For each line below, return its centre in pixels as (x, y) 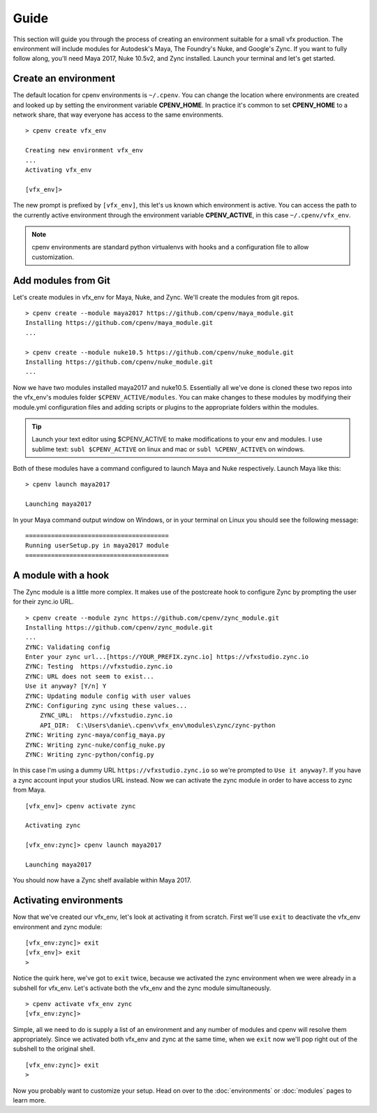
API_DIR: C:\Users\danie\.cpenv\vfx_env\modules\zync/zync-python (157, 725)
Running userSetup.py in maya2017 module (97, 546)
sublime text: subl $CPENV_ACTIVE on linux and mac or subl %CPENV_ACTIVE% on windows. (168, 449)
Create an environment (64, 79)
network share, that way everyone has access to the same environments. (118, 115)
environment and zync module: (58, 926)
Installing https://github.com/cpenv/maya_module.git (119, 323)
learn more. (30, 1100)
